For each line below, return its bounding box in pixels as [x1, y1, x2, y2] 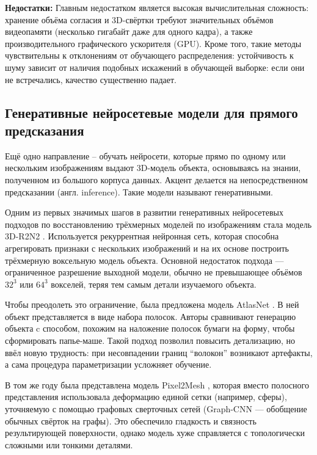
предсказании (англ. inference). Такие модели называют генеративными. [5, 185, 273, 198]
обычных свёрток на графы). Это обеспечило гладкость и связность [5, 414, 257, 427]
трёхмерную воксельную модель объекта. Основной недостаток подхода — [5, 253, 284, 266]
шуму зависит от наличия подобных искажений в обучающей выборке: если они [5, 60, 305, 73]
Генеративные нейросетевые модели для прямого [5, 103, 298, 122]
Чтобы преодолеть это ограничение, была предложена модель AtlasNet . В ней [5, 298, 299, 311]
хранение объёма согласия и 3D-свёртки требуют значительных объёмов [5, 13, 274, 26]
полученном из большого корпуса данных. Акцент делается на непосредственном [5, 173, 308, 186]
